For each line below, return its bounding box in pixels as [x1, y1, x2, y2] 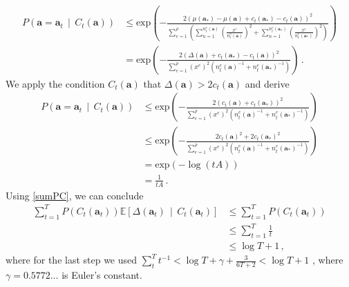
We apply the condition [6, 76, 105, 90]
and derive [245, 76, 290, 90]
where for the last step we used [6, 253, 138, 267]
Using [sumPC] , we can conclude [6, 188, 144, 202]
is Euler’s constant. [62, 267, 142, 281]
